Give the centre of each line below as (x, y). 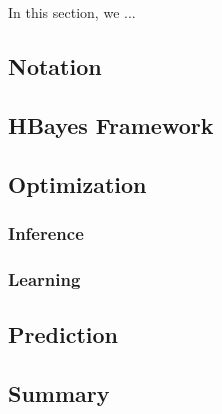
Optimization (77, 183)
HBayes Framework (111, 124)
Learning (44, 278)
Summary (59, 392)
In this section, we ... (72, 12)
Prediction (63, 334)
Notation (55, 65)
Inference (46, 232)
